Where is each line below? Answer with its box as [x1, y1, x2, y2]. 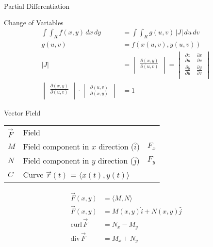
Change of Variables [4, 17, 64, 27]
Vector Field [4, 107, 41, 117]
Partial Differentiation [4, 1, 70, 11]
